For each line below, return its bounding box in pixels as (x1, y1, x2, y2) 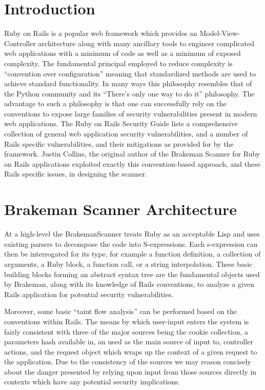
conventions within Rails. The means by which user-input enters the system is (4, 316, 249, 326)
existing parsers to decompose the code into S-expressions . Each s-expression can (4, 238, 258, 249)
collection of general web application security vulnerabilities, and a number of (4, 128, 248, 139)
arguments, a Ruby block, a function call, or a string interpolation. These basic (4, 258, 253, 269)
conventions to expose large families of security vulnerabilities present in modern (4, 108, 257, 119)
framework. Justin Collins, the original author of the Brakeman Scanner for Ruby (4, 148, 260, 159)
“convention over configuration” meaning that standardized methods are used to (4, 68, 256, 79)
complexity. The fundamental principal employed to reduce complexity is (4, 57, 233, 68)
